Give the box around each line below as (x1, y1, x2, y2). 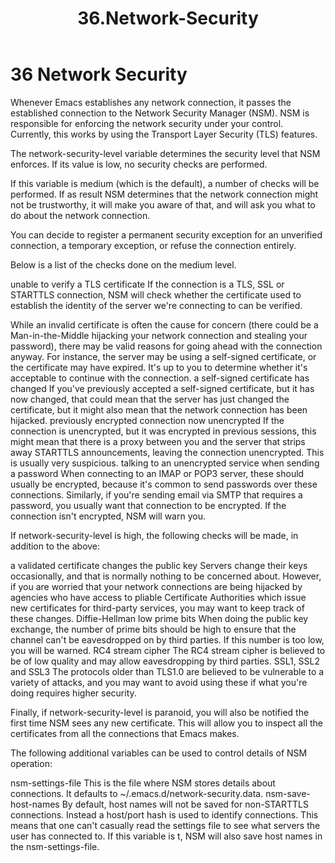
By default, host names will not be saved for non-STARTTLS (61, 798, 309, 810)
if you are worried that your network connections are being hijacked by (10, 580, 303, 592)
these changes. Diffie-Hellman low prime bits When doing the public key (10, 612, 309, 624)
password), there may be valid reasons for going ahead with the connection (10, 340, 323, 352)
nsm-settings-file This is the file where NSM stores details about (10, 777, 276, 789)
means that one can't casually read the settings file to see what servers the (10, 819, 321, 831)
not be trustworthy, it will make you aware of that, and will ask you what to (10, 198, 316, 211)
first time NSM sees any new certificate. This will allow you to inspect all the (10, 717, 323, 729)
